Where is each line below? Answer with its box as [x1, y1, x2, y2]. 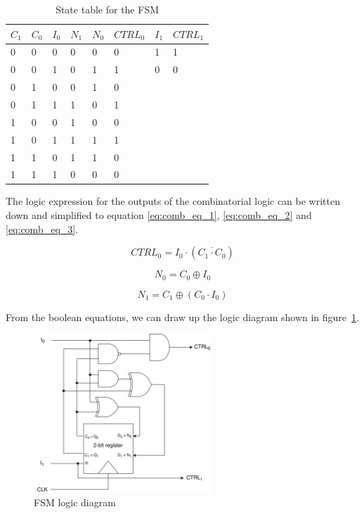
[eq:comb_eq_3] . [6, 221, 79, 236]
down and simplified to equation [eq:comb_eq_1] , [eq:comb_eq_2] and [6, 208, 312, 222]
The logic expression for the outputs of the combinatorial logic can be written [6, 194, 340, 208]
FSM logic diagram [34, 495, 116, 510]
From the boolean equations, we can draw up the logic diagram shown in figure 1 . [6, 309, 359, 324]
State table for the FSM [56, 2, 160, 16]
